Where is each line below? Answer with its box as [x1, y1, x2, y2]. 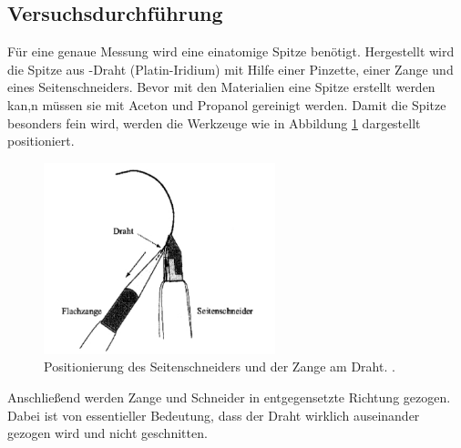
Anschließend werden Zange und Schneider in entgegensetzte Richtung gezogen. [7, 388, 451, 407]
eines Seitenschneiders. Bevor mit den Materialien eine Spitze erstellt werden [7, 77, 435, 97]
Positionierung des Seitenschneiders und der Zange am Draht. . [44, 357, 395, 376]
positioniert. [7, 131, 75, 150]
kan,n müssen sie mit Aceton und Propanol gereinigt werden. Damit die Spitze [7, 95, 446, 114]
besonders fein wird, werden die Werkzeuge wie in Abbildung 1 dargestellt [7, 113, 421, 132]
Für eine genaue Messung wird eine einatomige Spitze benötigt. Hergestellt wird [7, 42, 455, 61]
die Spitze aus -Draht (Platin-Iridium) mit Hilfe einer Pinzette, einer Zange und [7, 59, 454, 78]
